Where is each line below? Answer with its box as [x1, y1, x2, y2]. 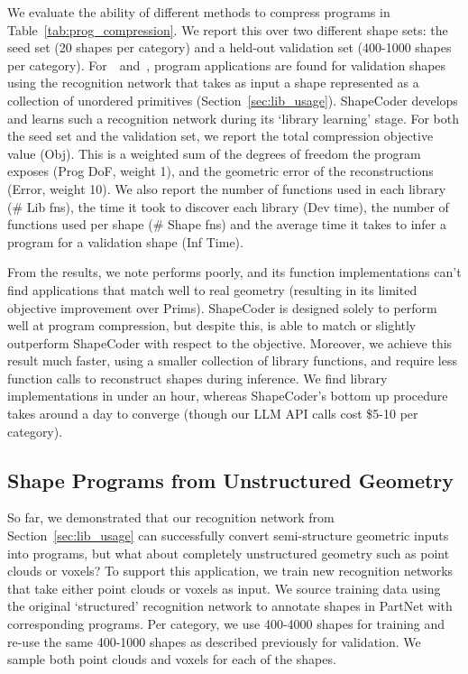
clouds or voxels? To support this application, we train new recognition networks [7, 561, 454, 580]
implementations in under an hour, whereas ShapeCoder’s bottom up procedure [7, 386, 448, 405]
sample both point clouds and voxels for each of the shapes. [7, 650, 336, 669]
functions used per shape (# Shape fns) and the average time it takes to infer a [7, 215, 446, 234]
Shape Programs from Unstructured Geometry [7, 466, 454, 494]
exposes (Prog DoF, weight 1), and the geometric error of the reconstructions [7, 162, 434, 180]
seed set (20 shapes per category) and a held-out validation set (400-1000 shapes [7, 38, 452, 57]
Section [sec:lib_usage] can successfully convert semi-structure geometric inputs [7, 526, 449, 545]
